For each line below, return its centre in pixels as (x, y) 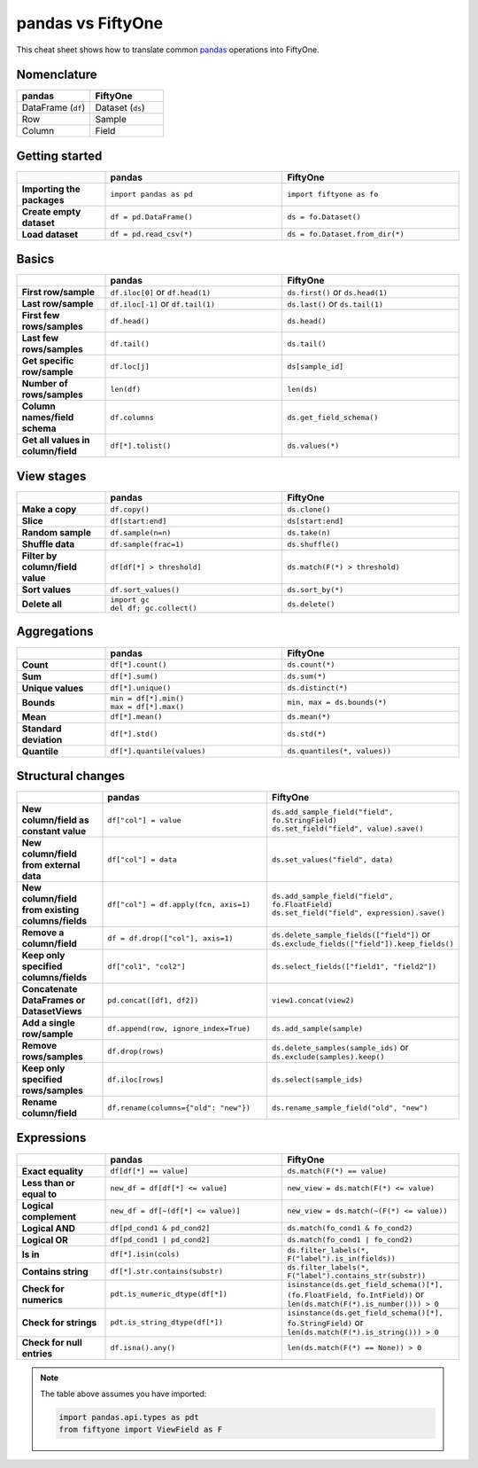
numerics (42, 1300)
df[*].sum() (134, 677)
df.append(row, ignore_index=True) (179, 1028)
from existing (50, 910)
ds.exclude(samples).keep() (328, 1056)
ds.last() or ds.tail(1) (335, 304)
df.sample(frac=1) (147, 544)
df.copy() (130, 509)
